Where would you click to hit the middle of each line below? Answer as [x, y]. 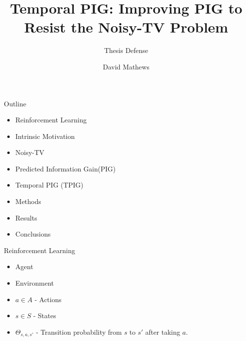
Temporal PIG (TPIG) [49, 185]
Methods [28, 201]
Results [26, 217]
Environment [34, 283]
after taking [163, 332]
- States [45, 315]
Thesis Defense [126, 50]
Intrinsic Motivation [45, 136]
